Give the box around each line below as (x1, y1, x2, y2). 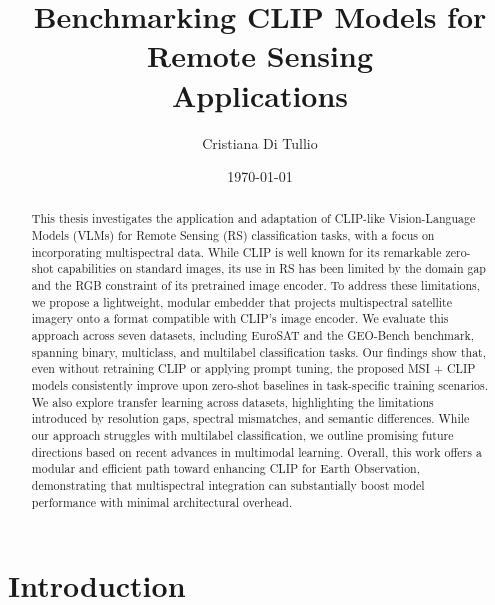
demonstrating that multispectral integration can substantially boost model (31, 476, 425, 493)
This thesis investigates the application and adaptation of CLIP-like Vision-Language (31, 210, 476, 227)
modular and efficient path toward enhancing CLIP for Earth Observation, (31, 460, 421, 477)
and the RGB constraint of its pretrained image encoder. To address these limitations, (31, 277, 480, 294)
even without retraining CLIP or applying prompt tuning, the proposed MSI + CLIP (31, 360, 476, 377)
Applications (171, 74, 349, 115)
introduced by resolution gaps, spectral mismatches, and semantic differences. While (31, 410, 470, 427)
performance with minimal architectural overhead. (31, 493, 293, 510)
